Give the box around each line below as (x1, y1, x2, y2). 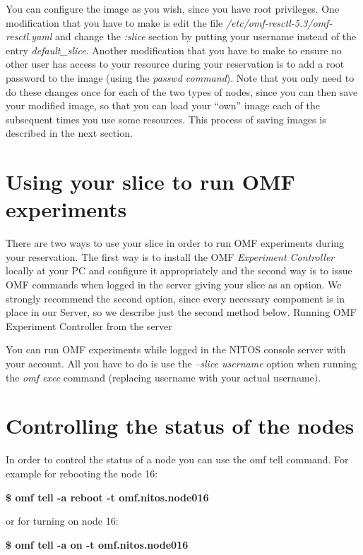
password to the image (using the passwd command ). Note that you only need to (6, 70, 355, 85)
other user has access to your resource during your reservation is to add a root (6, 56, 345, 71)
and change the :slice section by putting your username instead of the (54, 29, 357, 44)
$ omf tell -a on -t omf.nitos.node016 (6, 537, 189, 551)
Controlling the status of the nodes (6, 411, 355, 440)
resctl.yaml (6, 29, 52, 44)
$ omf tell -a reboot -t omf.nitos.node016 (6, 489, 209, 504)
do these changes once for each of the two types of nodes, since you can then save (6, 84, 358, 99)
